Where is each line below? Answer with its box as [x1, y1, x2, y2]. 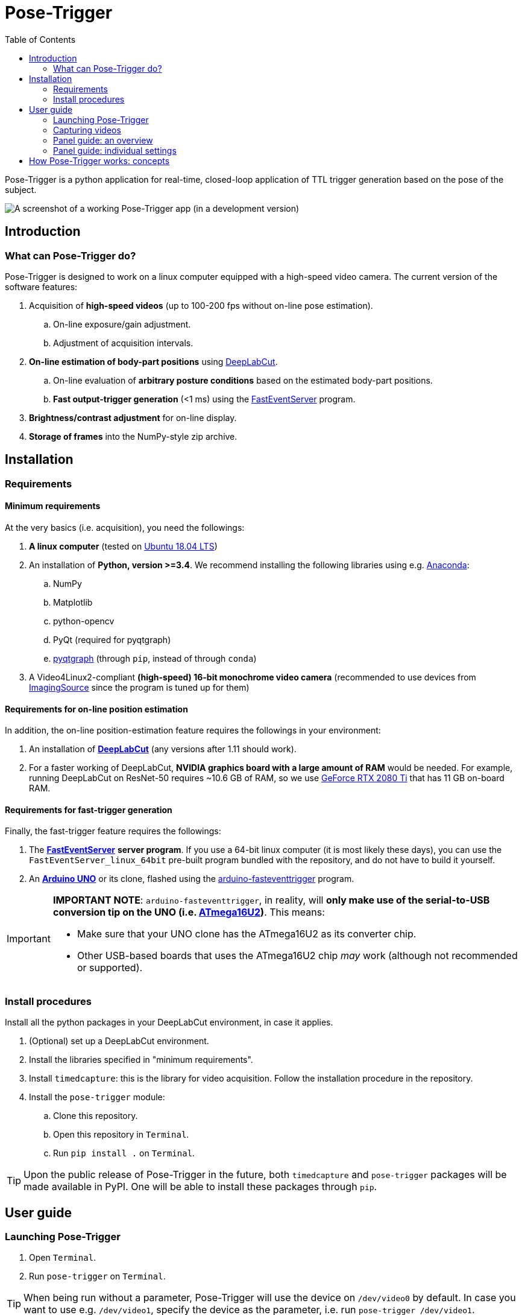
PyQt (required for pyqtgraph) [53, 635, 171, 645]
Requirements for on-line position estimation [5, 703, 188, 714]
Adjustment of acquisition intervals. [53, 337, 193, 348]
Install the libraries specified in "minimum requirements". [29, 1054, 253, 1065]
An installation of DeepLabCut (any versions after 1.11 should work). [29, 744, 297, 755]
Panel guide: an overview [53, 135, 153, 145]
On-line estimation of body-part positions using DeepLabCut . [29, 356, 278, 367]
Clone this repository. [53, 1111, 138, 1121]
